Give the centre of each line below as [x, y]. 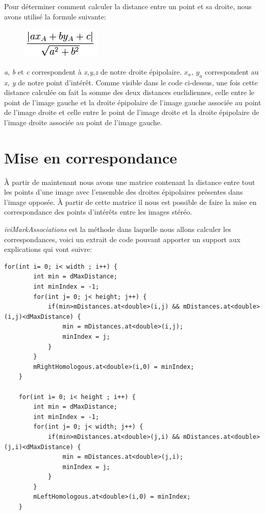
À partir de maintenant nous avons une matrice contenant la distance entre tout [130, 182]
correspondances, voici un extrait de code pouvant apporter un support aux [122, 239]
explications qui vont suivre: [48, 249]
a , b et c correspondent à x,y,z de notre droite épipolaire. [93, 71]
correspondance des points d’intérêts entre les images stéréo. [98, 212]
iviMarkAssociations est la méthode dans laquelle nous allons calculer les [118, 229]
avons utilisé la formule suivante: [55, 16]
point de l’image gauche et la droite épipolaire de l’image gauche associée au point [133, 102]
